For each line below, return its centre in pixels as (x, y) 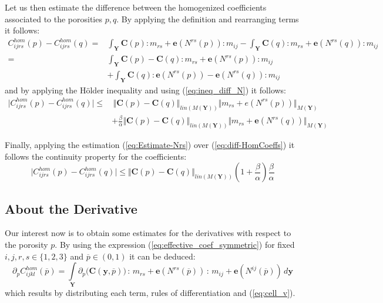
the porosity (26, 244)
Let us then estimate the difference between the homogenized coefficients (136, 7)
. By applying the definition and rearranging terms (208, 18)
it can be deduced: (162, 256)
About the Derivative (71, 208)
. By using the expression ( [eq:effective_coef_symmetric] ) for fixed (175, 244)
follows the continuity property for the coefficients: (96, 156)
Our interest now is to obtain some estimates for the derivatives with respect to (148, 233)
